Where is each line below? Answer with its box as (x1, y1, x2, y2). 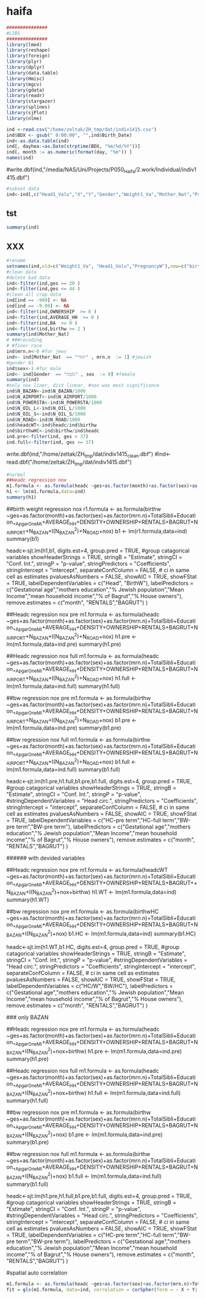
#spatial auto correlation (6, 1269, 68, 1276)
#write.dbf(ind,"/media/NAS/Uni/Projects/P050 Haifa (6, 166, 135, 175)
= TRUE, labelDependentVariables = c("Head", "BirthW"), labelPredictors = (6, 579, 194, 587)
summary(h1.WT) (6, 896, 49, 904)
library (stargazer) (6, 98, 56, 104)
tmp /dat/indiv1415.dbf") (74, 458, 132, 467)
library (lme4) (6, 42, 43, 48)
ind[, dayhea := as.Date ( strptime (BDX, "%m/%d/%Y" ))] (6, 144, 140, 150)
